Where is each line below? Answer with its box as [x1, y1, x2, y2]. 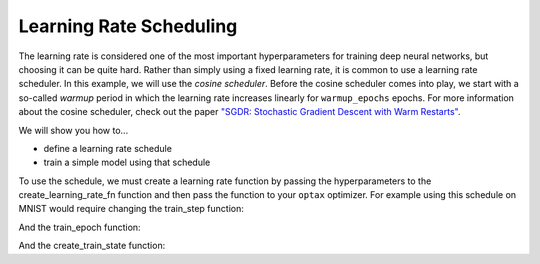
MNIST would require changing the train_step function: [18, 203, 245, 215]
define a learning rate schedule [43, 142, 172, 154]
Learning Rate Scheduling [18, 15, 238, 37]
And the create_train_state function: [18, 240, 166, 252]
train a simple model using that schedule [43, 156, 211, 169]
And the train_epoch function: [18, 221, 141, 233]
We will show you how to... [18, 124, 129, 136]
